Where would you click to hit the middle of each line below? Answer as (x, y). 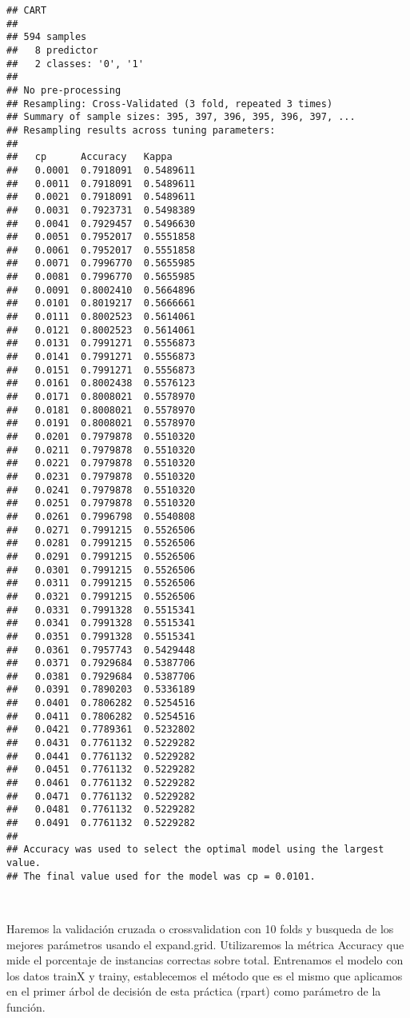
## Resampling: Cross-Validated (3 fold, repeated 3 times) (170, 104)
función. (26, 1006)
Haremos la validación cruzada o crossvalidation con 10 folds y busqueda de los (200, 928)
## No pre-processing (64, 90)
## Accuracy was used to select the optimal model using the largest (195, 850)
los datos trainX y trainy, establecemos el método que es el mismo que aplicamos (205, 975)
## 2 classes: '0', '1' (75, 64)
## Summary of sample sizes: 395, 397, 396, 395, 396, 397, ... (181, 117)
